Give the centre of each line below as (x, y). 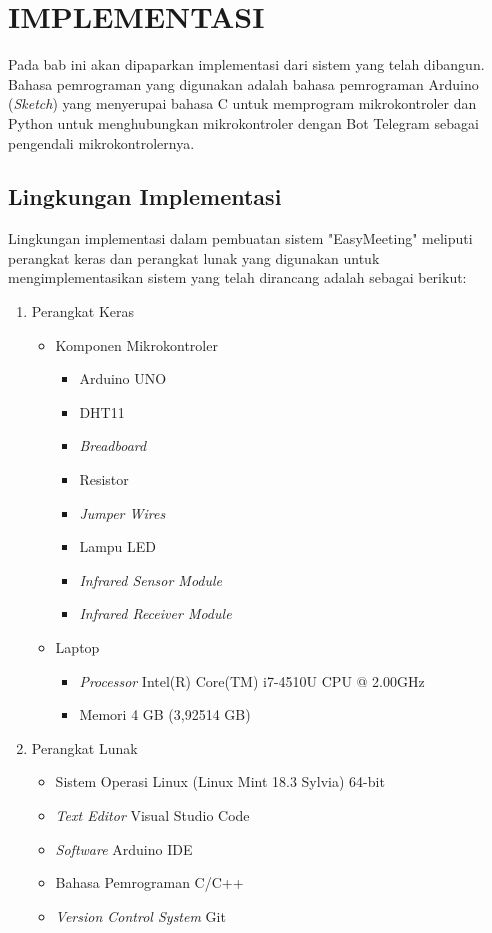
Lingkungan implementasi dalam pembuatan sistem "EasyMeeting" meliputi (240, 238)
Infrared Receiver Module (155, 613)
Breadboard (113, 445)
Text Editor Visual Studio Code (152, 814)
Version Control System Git (140, 915)
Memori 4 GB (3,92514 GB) (165, 714)
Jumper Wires (122, 512)
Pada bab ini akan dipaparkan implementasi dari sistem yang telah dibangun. (246, 64)
